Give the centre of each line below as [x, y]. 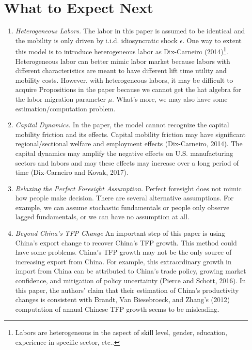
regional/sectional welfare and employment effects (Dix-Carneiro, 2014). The [129, 144]
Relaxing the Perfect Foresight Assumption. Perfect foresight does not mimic [128, 188]
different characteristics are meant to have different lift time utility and [121, 70]
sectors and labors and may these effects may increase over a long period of [127, 162]
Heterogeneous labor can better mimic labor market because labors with [123, 61]
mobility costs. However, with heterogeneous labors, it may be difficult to [124, 80]
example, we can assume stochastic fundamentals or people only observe [122, 207]
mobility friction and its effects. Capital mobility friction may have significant [130, 134]
